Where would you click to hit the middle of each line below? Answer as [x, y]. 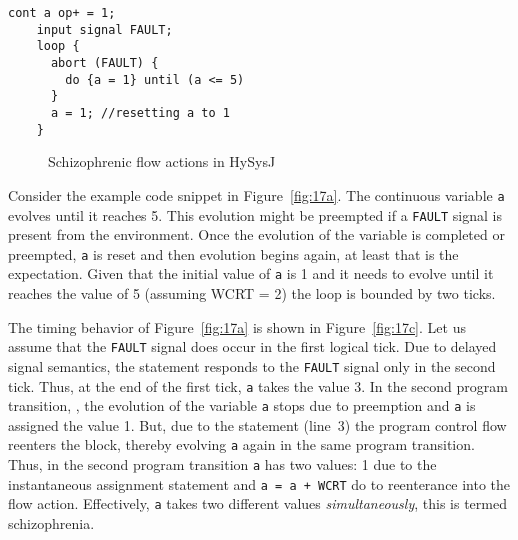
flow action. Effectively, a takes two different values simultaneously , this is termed [257, 503]
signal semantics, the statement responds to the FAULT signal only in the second [252, 365]
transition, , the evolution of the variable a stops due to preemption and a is [242, 405]
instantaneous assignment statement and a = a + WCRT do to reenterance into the [259, 483]
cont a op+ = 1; [62, 13]
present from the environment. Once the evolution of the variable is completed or [256, 234]
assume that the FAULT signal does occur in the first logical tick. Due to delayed [252, 346]
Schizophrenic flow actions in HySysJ [162, 161]
